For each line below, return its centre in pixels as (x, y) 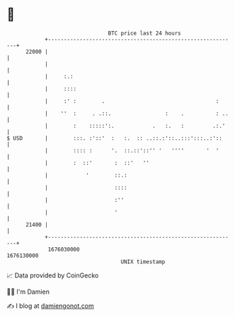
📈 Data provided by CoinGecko (53, 275)
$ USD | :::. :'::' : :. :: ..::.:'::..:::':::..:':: (114, 138)
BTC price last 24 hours (144, 33)
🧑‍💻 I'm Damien (28, 292)
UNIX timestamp (143, 262)
